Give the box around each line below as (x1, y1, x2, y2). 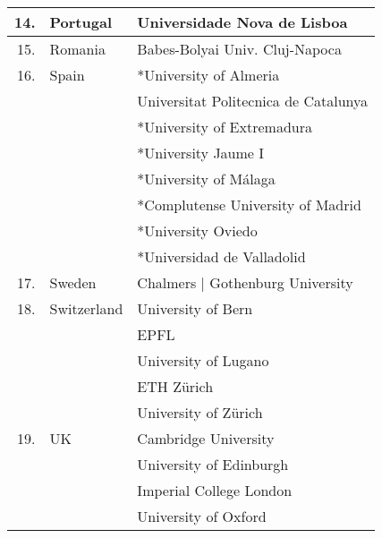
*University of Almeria (137, 64, 280, 85)
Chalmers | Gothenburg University (137, 272, 353, 293)
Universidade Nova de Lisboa (137, 12, 348, 32)
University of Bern (137, 298, 253, 319)
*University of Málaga (137, 168, 276, 189)
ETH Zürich (137, 376, 214, 397)
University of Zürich (137, 402, 263, 423)
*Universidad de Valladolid (137, 246, 306, 267)
